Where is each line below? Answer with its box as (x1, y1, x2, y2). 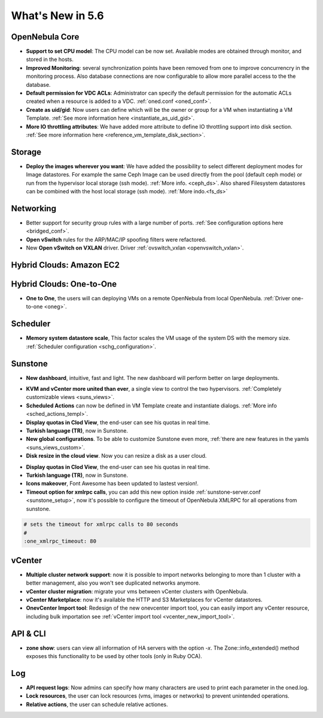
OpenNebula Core (11, 32, 80, 42)
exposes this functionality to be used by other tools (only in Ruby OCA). (26, 653, 203, 660)
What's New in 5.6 (11, 9, 104, 22)
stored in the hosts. (26, 56, 74, 63)
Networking (11, 203, 57, 214)
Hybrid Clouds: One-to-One (11, 279, 117, 289)
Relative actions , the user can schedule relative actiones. (26, 701, 168, 708)
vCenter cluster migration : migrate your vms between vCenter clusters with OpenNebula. (26, 588, 248, 595)
